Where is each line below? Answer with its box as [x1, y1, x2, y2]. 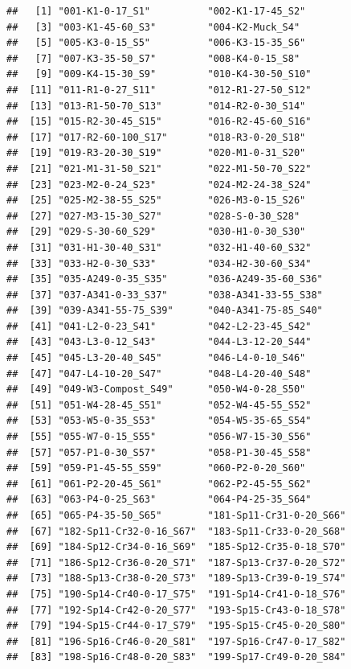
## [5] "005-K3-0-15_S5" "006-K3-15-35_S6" [6, 37, 306, 49]
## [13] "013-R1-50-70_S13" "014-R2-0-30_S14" [6, 100, 306, 112]
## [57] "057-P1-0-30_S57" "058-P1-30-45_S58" [6, 446, 312, 458]
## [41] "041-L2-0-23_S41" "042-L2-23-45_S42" [6, 320, 312, 332]
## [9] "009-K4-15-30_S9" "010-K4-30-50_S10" [6, 68, 312, 80]
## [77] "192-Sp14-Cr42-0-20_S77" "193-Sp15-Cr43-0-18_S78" [6, 604, 346, 616]
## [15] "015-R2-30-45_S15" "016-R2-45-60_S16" [6, 116, 312, 128]
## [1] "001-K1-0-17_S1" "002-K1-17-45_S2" [6, 6, 306, 17]
